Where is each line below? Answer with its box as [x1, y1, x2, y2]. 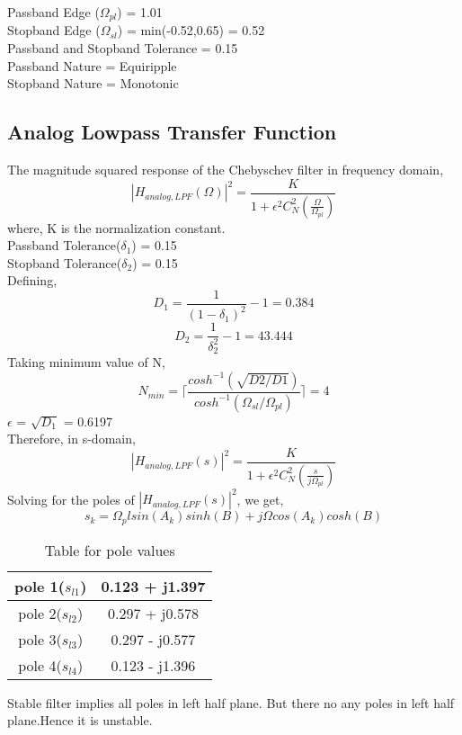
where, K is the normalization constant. [7, 218, 226, 237]
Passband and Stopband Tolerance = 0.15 [7, 39, 238, 58]
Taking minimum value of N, [7, 353, 165, 372]
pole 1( [14, 575, 65, 596]
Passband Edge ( [7, 3, 100, 21]
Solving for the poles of [7, 489, 135, 508]
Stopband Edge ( [7, 21, 101, 40]
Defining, [7, 271, 58, 290]
